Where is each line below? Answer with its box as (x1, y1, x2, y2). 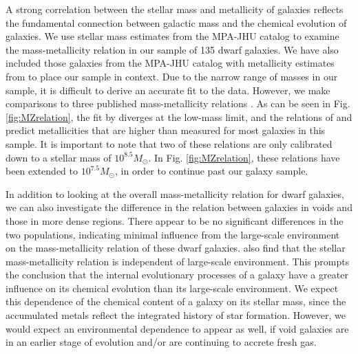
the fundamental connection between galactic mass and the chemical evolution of (6, 15, 347, 30)
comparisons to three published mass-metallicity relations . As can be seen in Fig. (6, 96, 350, 111)
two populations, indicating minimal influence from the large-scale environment (6, 227, 340, 241)
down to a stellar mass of (6, 150, 112, 164)
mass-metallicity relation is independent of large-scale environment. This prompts (6, 254, 350, 268)
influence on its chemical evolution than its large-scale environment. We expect (6, 280, 339, 295)
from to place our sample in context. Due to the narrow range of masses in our (6, 69, 338, 83)
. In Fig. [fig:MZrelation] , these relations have (148, 150, 340, 164)
